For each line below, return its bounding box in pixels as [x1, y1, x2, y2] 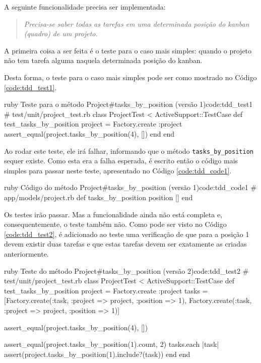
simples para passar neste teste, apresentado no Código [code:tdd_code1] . [4, 165, 232, 175]
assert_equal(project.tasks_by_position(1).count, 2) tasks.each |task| [4, 339, 219, 349]
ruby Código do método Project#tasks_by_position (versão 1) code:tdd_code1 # [4, 182, 257, 193]
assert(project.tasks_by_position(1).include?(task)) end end [4, 348, 190, 359]
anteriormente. [4, 248, 49, 259]
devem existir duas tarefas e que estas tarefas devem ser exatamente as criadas [4, 238, 247, 249]
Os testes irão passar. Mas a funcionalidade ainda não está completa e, [4, 209, 223, 219]
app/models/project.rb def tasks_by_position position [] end [4, 192, 193, 202]
